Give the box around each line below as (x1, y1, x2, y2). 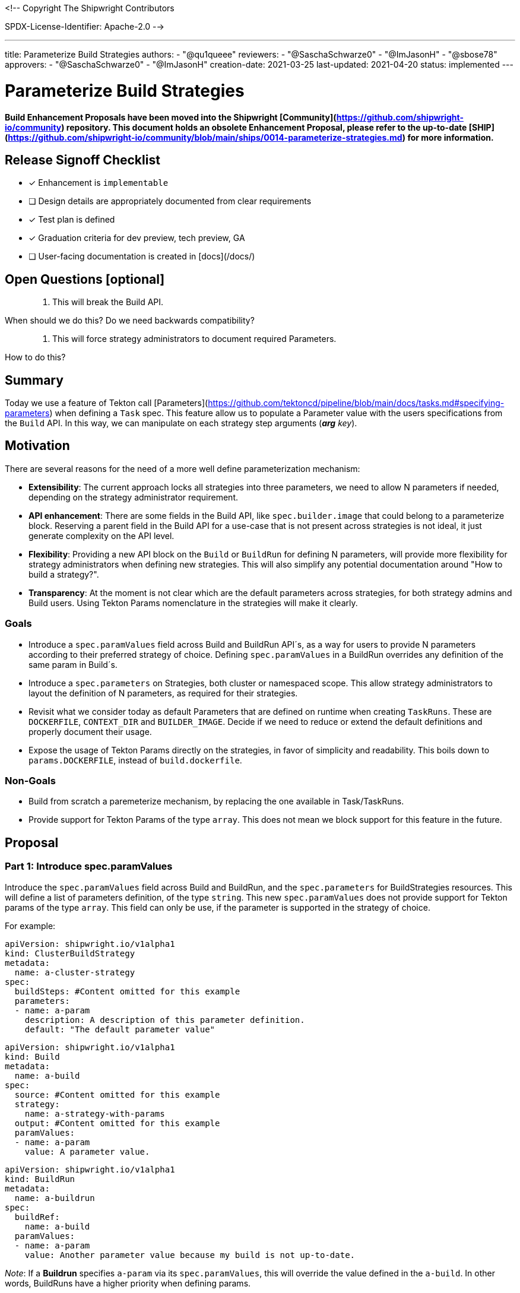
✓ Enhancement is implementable (28, 178, 169, 188)
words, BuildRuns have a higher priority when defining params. (5, 1278, 251, 1288)
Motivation (5, 438, 70, 454)
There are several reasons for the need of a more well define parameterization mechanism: (5, 463, 360, 474)
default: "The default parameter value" (24, 1024, 215, 1034)
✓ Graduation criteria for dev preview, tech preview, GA (28, 233, 245, 243)
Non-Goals (5, 775, 56, 787)
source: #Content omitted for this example (14, 1089, 220, 1099)
